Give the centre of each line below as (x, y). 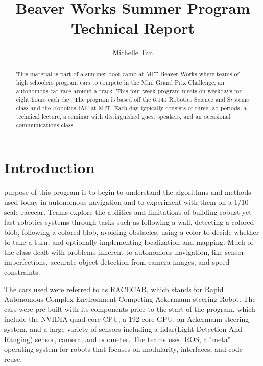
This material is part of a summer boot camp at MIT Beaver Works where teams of (128, 74)
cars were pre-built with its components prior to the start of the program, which (130, 309)
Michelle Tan (133, 52)
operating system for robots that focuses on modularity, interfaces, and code (123, 349)
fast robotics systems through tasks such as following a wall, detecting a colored (129, 222)
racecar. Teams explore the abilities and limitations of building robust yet (136, 212)
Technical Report (133, 28)
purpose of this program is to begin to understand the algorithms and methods (128, 192)
